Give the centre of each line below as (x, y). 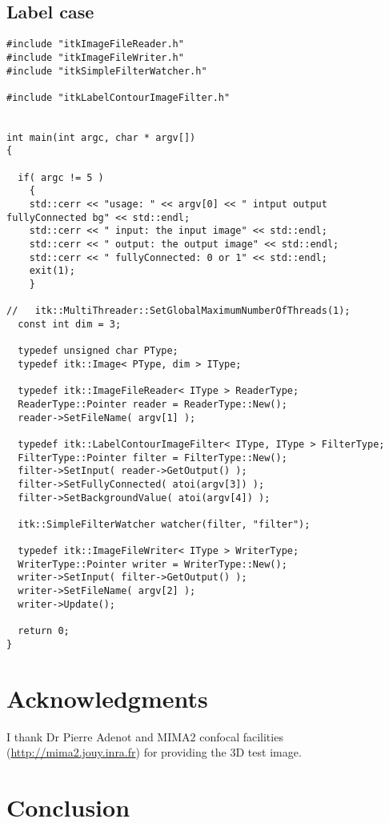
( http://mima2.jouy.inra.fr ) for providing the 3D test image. (154, 752)
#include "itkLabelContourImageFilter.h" (118, 97)
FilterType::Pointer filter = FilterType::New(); (152, 458)
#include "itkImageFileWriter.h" (95, 57)
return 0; (44, 631)
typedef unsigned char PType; (98, 351)
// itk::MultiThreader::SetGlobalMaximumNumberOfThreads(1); (178, 311)
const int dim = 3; (70, 324)
